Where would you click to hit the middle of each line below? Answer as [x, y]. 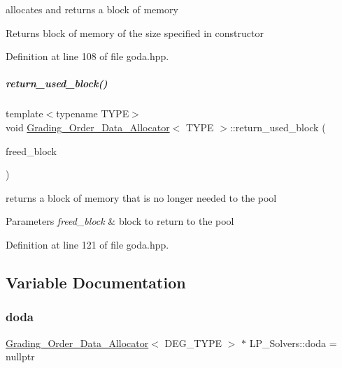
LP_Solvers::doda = [293, 343]
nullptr [20, 356]
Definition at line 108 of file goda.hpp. [87, 56]
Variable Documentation [96, 282]
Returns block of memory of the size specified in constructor [135, 32]
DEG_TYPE [193, 343]
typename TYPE [93, 113]
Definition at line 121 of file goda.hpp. [87, 244]
